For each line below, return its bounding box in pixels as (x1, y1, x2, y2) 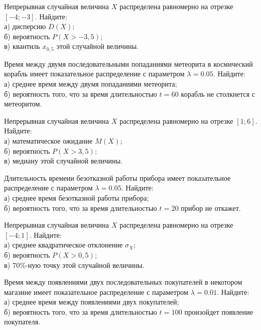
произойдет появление (184, 306, 253, 317)
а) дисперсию (4, 21, 46, 32)
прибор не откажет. (181, 202, 241, 213)
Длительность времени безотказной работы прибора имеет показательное (4, 172, 231, 183)
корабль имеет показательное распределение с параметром (4, 68, 185, 79)
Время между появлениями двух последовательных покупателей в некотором (4, 277, 242, 287)
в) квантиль (4, 41, 40, 51)
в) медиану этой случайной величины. (4, 155, 123, 166)
